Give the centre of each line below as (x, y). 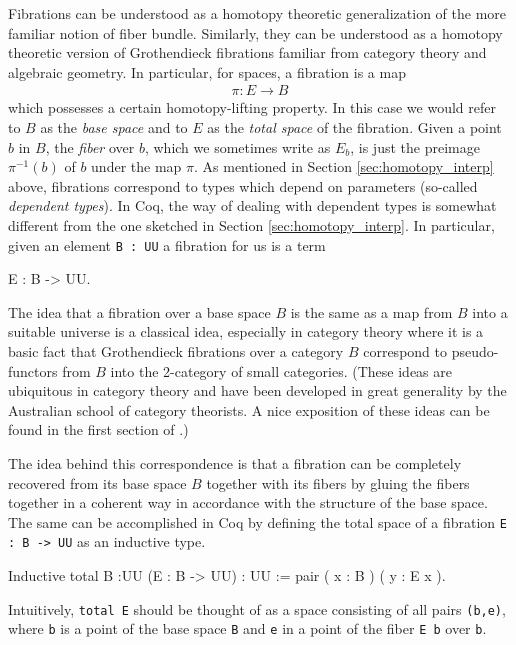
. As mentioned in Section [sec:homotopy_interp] (344, 166)
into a (490, 311)
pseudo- (475, 351)
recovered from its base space (97, 482)
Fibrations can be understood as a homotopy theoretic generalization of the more (257, 13)
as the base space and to (114, 127)
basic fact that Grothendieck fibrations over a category (176, 351)
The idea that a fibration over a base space (139, 311)
